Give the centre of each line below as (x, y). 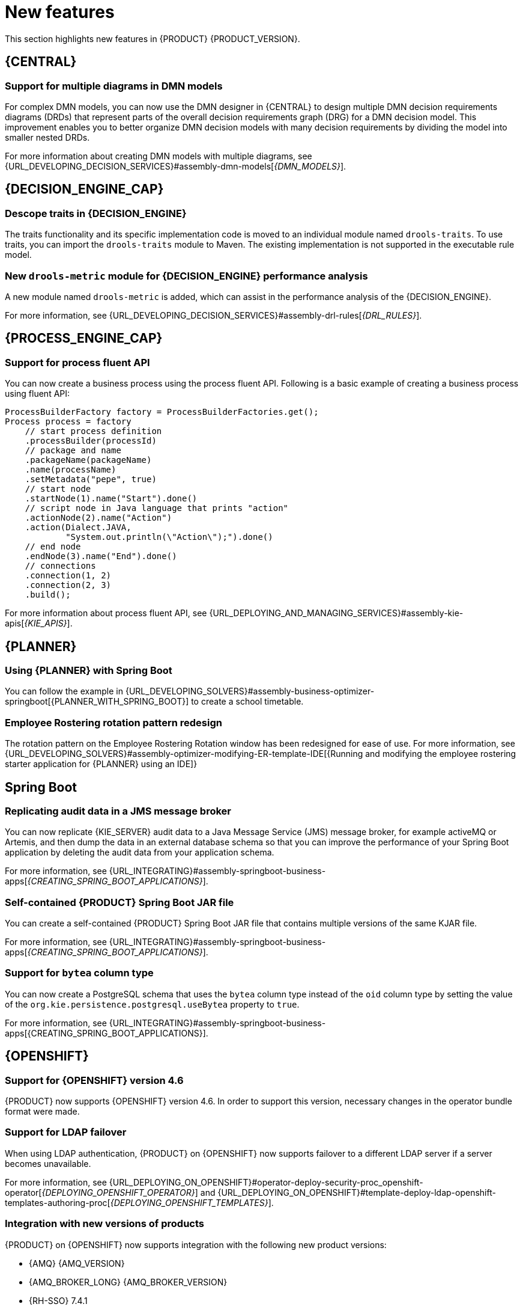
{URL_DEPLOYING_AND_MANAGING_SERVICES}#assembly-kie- (336, 613)
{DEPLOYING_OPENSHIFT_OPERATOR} (118, 1192)
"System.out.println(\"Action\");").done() (169, 537)
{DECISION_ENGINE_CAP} (84, 189)
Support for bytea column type (79, 973)
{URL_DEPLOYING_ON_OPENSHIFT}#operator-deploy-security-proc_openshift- (266, 1182)
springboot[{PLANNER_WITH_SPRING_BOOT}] (97, 702)
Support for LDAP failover (66, 1132)
